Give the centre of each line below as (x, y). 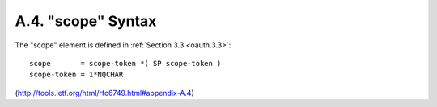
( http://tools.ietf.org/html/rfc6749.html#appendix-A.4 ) (104, 93)
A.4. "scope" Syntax (86, 21)
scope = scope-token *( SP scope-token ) (125, 63)
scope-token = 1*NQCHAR (76, 75)
